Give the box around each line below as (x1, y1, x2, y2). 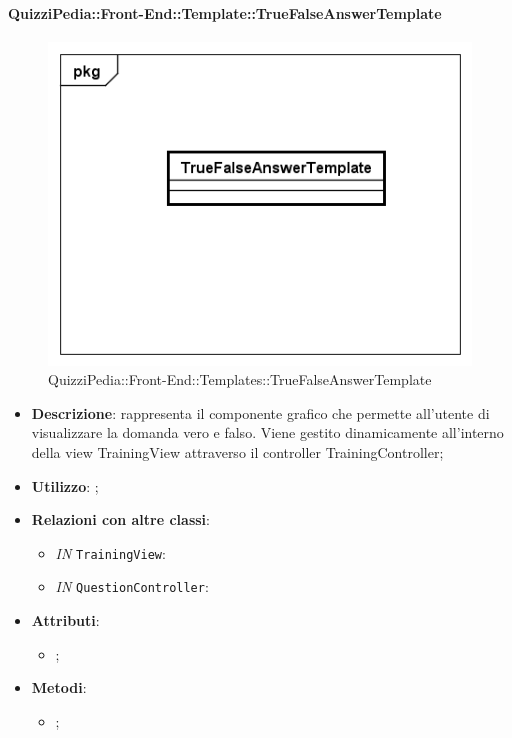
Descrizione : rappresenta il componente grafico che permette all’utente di (31, 402, 490, 423)
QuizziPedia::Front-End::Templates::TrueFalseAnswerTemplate (48, 369, 432, 390)
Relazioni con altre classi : (31, 509, 210, 530)
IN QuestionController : (55, 576, 209, 597)
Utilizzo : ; (31, 475, 99, 496)
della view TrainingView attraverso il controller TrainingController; (31, 442, 444, 463)
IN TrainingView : (55, 542, 166, 563)
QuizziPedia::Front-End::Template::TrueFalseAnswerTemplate (8, 2, 442, 23)
